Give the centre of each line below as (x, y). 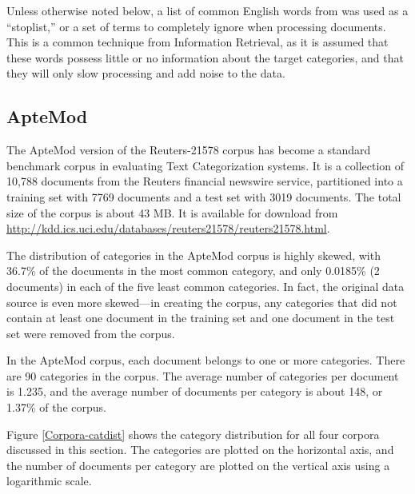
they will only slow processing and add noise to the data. (146, 73)
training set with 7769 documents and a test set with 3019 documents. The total (204, 196)
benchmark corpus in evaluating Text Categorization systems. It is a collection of (206, 165)
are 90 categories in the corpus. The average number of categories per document (203, 375)
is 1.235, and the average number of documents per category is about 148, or (195, 391)
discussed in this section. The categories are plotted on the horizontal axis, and (200, 450)
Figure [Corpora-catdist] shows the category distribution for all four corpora (193, 434)
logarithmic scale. (49, 481)
